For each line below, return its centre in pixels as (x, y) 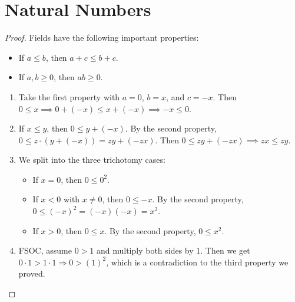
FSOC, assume (45, 250)
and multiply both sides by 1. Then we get (173, 250)
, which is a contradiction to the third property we (197, 262)
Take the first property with (69, 96)
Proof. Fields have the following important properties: (102, 37)
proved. (32, 273)
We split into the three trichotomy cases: (92, 160)
